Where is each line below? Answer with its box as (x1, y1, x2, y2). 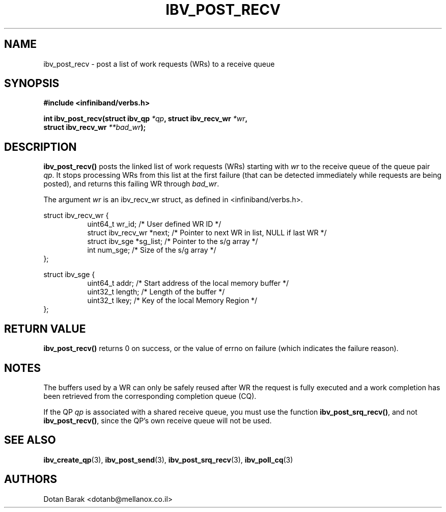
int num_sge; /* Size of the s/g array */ (87, 246, 216, 255)
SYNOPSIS (4, 77, 60, 90)
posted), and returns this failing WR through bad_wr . (43, 179, 219, 188)
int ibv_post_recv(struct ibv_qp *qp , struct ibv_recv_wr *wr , (43, 114, 248, 123)
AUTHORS (4, 473, 58, 486)
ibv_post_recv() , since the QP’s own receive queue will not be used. (43, 416, 272, 425)
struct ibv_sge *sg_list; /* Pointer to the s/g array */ (87, 237, 258, 246)
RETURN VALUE (4, 322, 86, 335)
